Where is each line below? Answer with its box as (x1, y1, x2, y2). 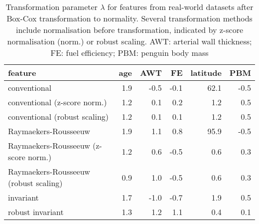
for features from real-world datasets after (107, 1, 254, 12)
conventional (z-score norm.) (8, 96, 107, 108)
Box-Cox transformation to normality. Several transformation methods (6, 12, 253, 24)
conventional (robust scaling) (8, 111, 109, 122)
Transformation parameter (5, 1, 98, 12)
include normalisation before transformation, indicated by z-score (15, 24, 244, 35)
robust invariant (8, 206, 64, 218)
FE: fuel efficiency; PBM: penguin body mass (50, 47, 209, 58)
